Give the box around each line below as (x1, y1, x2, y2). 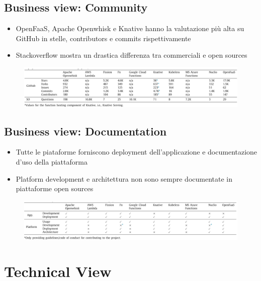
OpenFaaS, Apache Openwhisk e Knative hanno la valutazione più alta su (16, 23, 244, 34)
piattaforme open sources (16, 183, 94, 194)
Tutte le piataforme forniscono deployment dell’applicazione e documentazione (16, 147, 257, 157)
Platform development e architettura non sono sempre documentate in (16, 173, 233, 184)
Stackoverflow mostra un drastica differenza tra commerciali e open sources (16, 50, 247, 60)
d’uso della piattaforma (16, 157, 88, 167)
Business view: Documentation (4, 123, 167, 138)
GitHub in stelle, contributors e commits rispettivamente (16, 33, 191, 43)
